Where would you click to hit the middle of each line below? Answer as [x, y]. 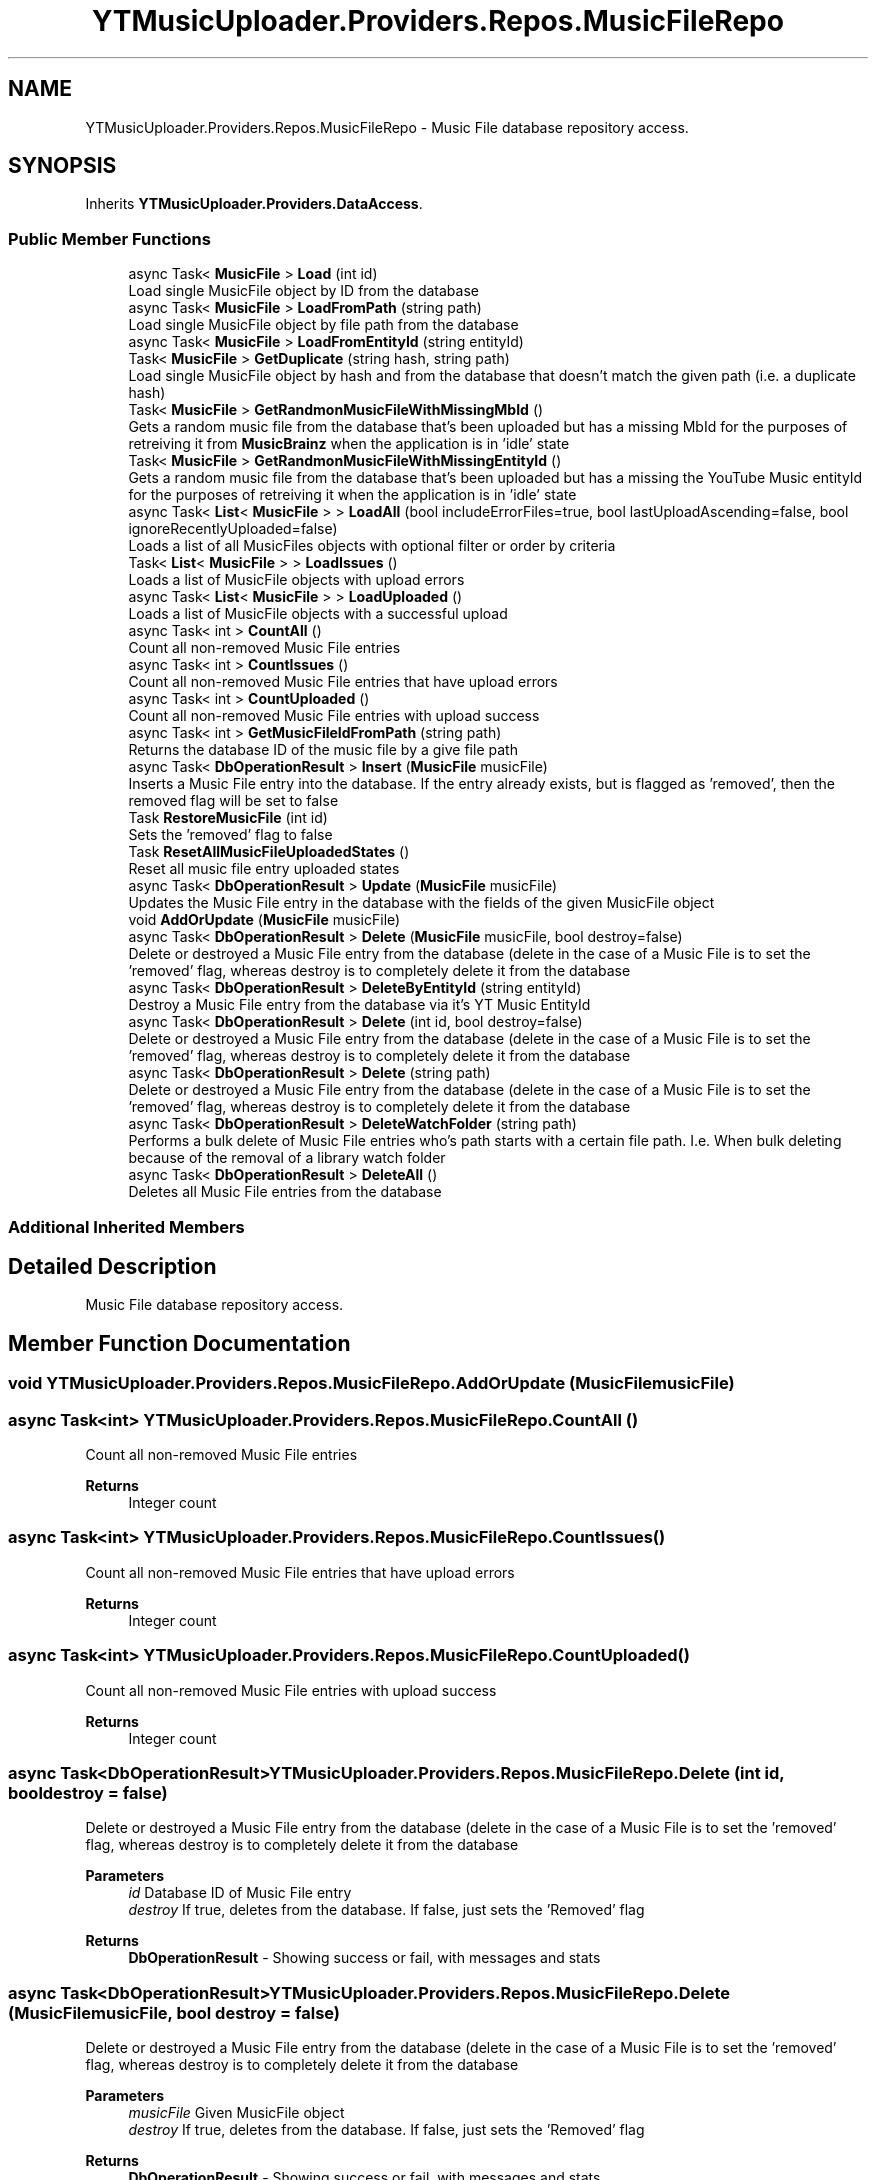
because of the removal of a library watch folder [287, 1158]
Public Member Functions [109, 238]
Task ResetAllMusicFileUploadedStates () [269, 852]
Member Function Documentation [179, 1343]
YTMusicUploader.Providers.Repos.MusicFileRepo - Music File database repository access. [387, 127]
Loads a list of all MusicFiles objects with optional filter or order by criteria [372, 546]
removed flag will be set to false [233, 801]
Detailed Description [112, 1266]
